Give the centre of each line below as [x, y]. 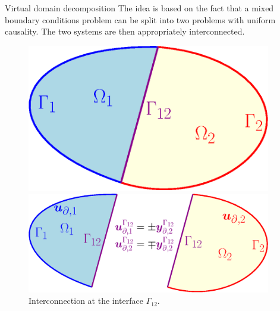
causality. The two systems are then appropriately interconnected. [125, 31]
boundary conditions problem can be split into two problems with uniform [140, 19]
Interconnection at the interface [86, 301]
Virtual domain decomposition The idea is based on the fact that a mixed [139, 8]
